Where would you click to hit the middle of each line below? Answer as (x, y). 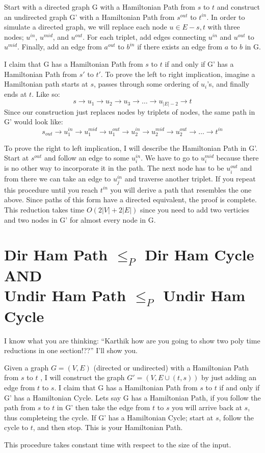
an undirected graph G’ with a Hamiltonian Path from (89, 17)
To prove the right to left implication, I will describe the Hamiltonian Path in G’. (131, 148)
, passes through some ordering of (146, 84)
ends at (16, 94)
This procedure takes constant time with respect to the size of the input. (118, 444)
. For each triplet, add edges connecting (144, 36)
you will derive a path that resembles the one (181, 189)
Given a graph (26, 367)
